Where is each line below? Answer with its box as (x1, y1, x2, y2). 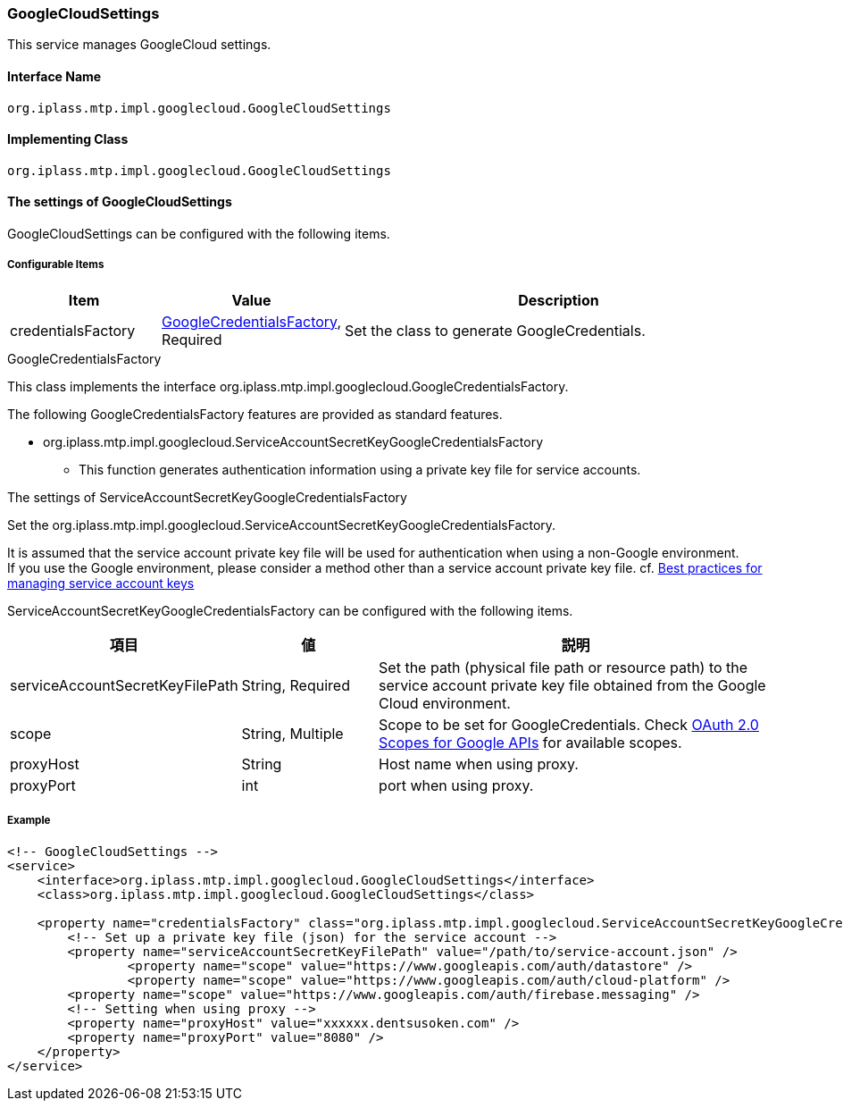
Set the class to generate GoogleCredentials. (345, 321, 646, 340)
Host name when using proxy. (379, 754, 579, 773)
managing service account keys (7, 575, 195, 591)
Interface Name (7, 68, 102, 84)
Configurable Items (7, 258, 104, 272)
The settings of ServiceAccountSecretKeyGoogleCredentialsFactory (7, 489, 407, 505)
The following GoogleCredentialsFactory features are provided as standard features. (7, 406, 503, 422)
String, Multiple (241, 724, 344, 743)
